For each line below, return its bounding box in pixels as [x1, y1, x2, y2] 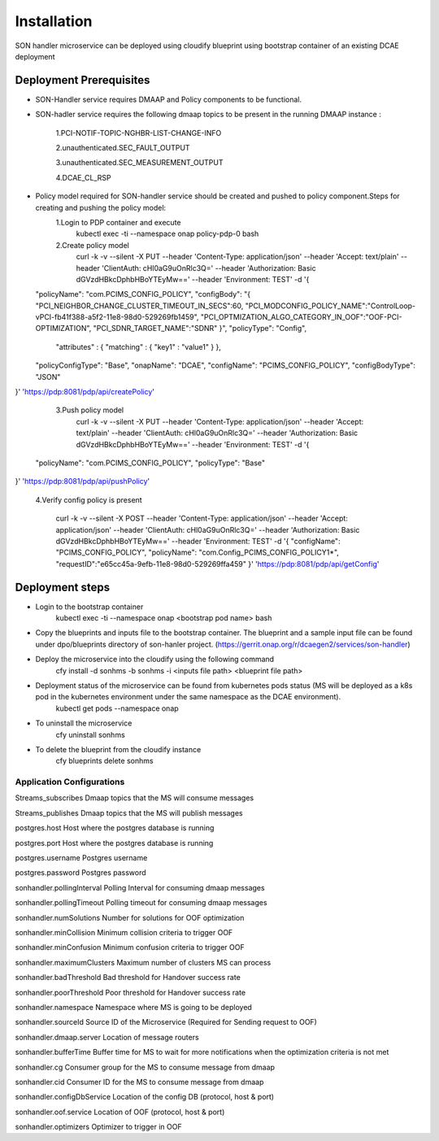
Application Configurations [15, 777, 125, 788]
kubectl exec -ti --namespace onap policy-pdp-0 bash [76, 229, 259, 239]
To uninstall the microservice [35, 718, 133, 728]
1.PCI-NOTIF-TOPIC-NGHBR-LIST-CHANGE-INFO [55, 128, 222, 137]
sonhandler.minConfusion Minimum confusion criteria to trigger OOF [15, 943, 246, 952]
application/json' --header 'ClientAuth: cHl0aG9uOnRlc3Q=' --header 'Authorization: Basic [55, 525, 360, 534]
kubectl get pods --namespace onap [55, 703, 179, 713]
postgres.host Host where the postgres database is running [15, 823, 215, 833]
